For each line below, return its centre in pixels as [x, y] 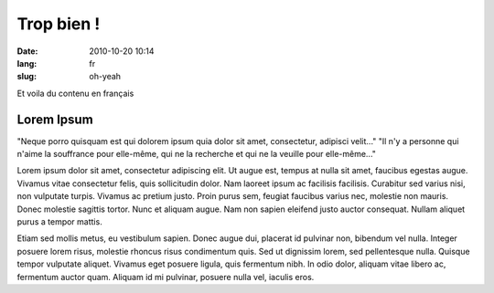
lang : [27, 63]
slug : [27, 77]
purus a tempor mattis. [59, 221]
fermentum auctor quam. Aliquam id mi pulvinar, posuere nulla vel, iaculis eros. [166, 277]
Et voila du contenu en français [75, 93]
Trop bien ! [59, 24]
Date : [27, 51]
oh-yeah [105, 77]
